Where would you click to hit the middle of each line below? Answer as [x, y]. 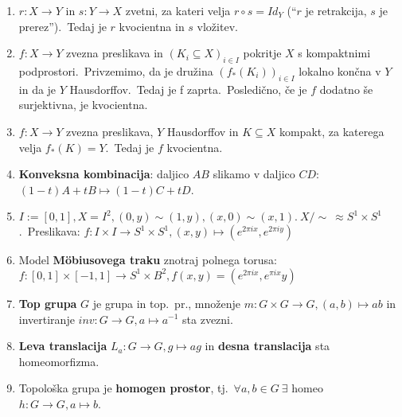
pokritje [262, 53]
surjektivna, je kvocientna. [83, 105]
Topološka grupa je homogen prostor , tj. [123, 388]
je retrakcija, [336, 10]
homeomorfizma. [59, 361]
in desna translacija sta [267, 346]
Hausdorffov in [203, 131]
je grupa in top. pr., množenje [166, 303]
